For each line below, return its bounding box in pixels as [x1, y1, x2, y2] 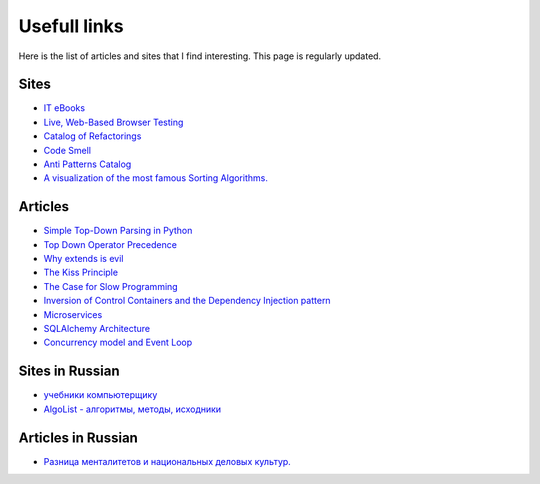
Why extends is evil [43, 253, 124, 265]
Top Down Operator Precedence [43, 238, 177, 250]
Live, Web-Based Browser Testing [43, 116, 184, 128]
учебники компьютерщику [43, 389, 158, 401]
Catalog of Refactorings [43, 130, 142, 142]
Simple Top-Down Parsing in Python [43, 225, 193, 237]
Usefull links [18, 15, 124, 37]
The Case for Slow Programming [43, 280, 179, 292]
